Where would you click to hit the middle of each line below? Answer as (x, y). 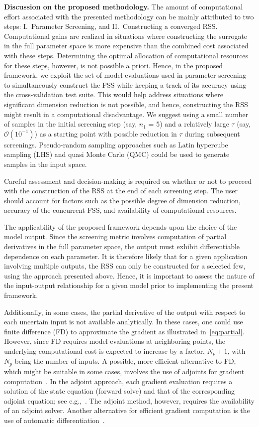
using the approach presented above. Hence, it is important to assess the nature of (129, 275)
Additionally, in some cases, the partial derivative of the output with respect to (125, 312)
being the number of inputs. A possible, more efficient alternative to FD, (125, 361)
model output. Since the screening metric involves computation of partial (115, 236)
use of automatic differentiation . (54, 420)
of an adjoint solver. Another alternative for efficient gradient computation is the (127, 410)
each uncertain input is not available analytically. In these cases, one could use (124, 322)
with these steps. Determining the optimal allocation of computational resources (126, 55)
